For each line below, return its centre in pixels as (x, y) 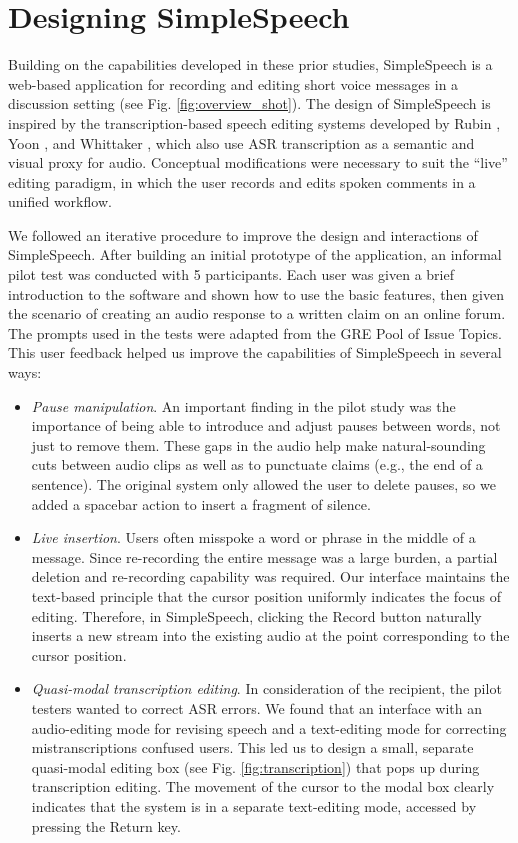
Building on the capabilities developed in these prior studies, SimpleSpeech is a (250, 64)
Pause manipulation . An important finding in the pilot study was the (243, 405)
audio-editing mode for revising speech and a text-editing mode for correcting (269, 727)
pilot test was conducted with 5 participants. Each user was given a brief (231, 274)
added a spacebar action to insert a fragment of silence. (201, 503)
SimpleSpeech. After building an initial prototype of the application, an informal (255, 254)
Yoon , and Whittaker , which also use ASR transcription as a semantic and (241, 142)
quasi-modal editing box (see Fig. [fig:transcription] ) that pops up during (255, 766)
